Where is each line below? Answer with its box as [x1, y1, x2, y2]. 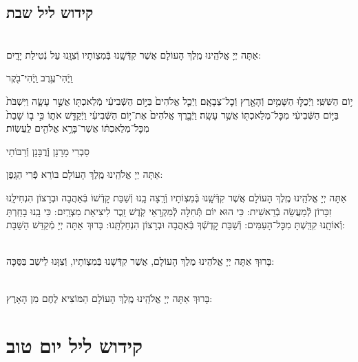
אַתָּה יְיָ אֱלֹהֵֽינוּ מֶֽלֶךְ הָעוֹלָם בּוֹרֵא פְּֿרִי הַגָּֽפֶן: [6, 167, 163, 181]
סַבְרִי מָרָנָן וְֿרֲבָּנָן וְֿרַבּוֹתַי [6, 143, 89, 158]
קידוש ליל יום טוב [6, 331, 143, 359]
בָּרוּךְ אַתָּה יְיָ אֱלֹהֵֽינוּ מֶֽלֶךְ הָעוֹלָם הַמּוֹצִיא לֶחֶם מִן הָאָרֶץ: [6, 290, 213, 305]
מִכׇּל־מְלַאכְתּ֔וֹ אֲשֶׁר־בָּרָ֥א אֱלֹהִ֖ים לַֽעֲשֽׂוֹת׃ [6, 121, 149, 135]
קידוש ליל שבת [6, 1, 94, 23]
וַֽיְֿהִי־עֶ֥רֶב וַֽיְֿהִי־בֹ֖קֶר [6, 70, 72, 85]
